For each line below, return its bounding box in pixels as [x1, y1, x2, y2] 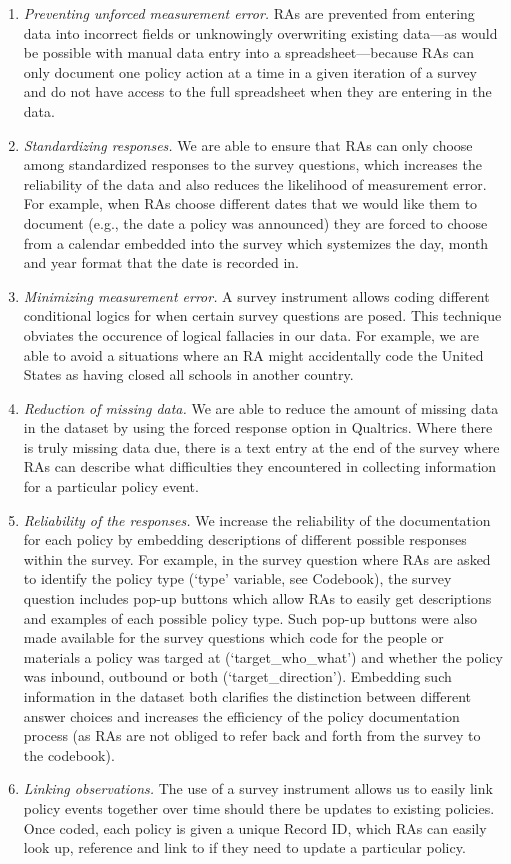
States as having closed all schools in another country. [23, 364, 354, 385]
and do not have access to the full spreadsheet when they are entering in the [23, 81, 492, 102]
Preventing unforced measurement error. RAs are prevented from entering [23, 3, 475, 23]
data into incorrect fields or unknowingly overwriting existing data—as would [23, 22, 498, 43]
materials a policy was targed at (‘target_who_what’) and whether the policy [23, 646, 503, 667]
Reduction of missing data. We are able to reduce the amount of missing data [23, 397, 499, 418]
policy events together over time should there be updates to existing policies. [23, 797, 495, 818]
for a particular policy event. [23, 476, 199, 497]
